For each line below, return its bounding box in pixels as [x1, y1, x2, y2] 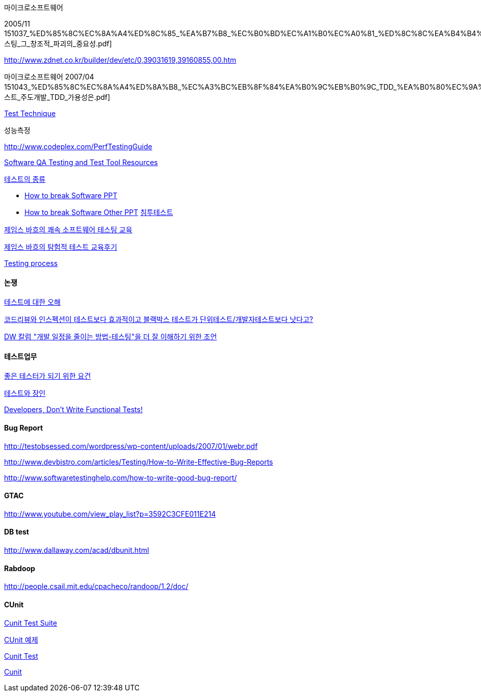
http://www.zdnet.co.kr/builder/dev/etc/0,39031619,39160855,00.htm [4, 56, 236, 64]
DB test [4, 527, 29, 537]
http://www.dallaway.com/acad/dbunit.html [4, 546, 149, 555]
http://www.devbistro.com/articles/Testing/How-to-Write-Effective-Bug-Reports [4, 457, 273, 466]
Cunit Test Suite [4, 618, 57, 627]
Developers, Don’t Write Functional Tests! [4, 405, 143, 414]
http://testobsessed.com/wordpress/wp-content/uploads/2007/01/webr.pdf [4, 441, 258, 450]
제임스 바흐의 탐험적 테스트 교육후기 [4, 243, 117, 251]
